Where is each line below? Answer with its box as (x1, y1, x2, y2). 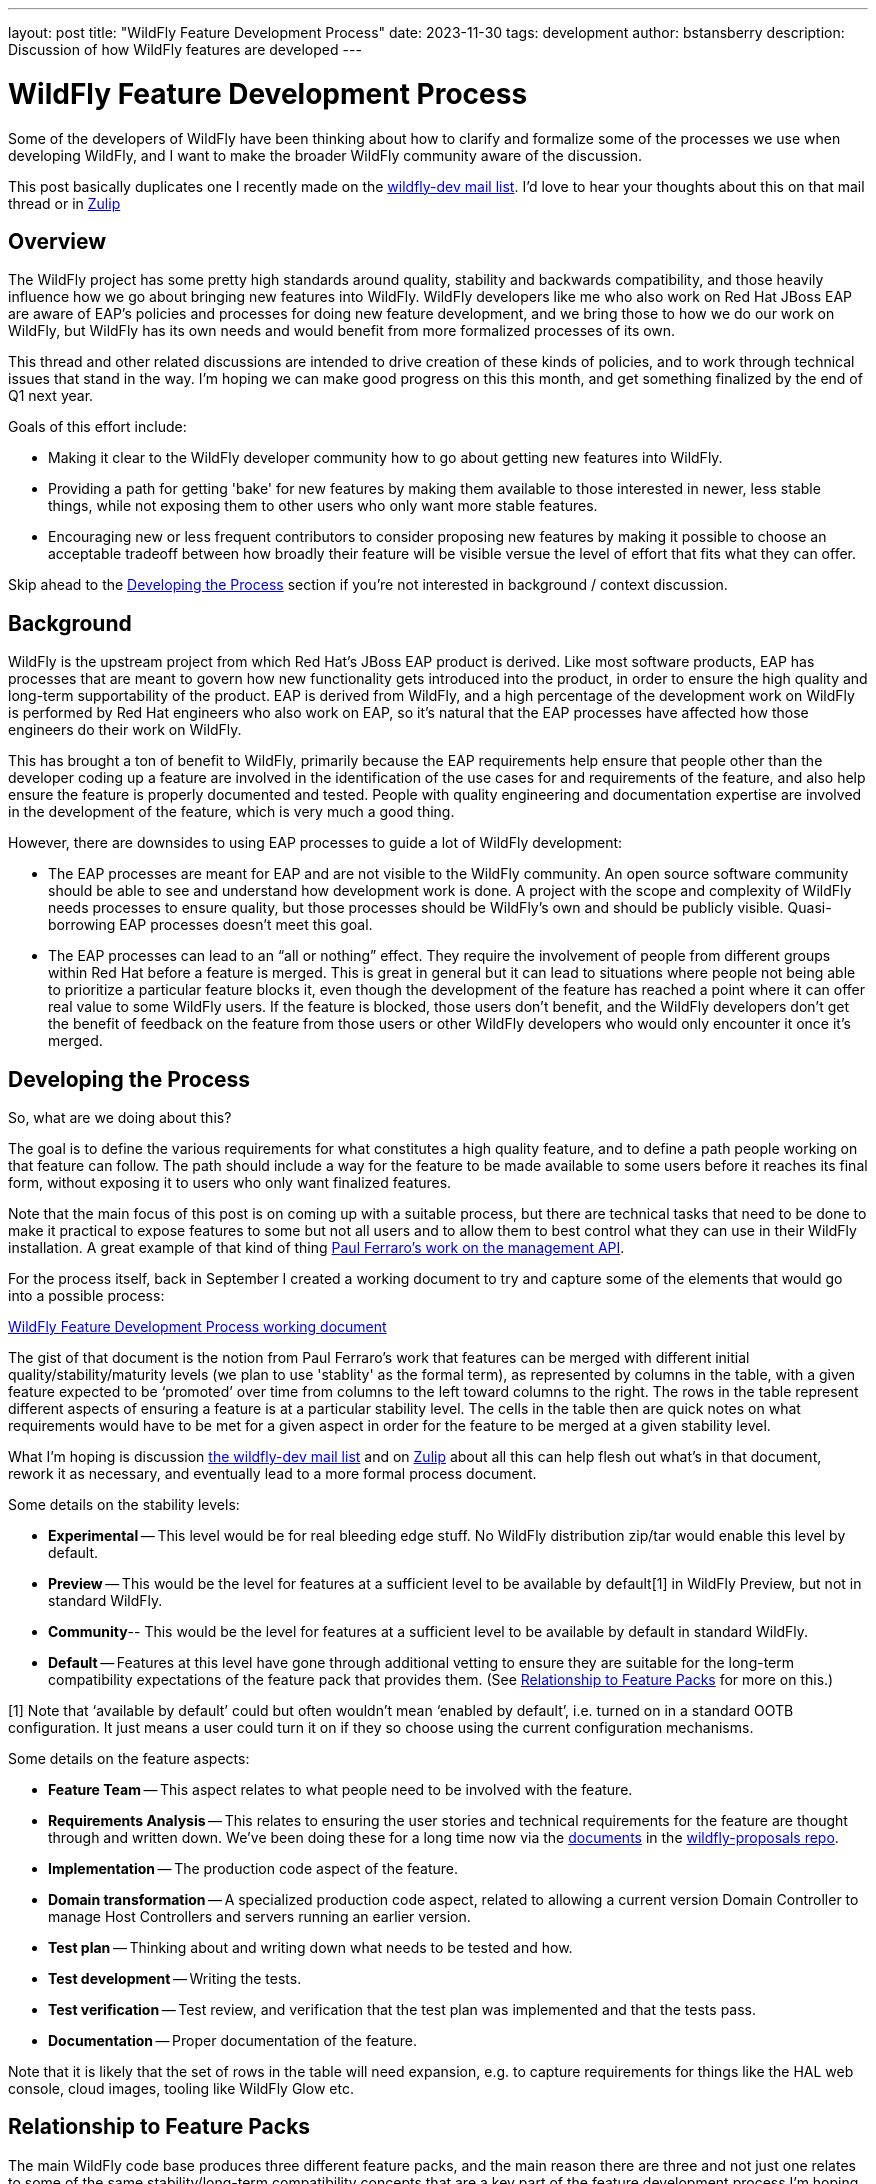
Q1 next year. (8, 387, 94, 405)
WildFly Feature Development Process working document (8, 1318, 387, 1336)
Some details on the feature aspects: (8, 1750, 250, 1768)
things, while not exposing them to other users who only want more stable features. (48, 497, 598, 515)
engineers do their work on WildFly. (8, 721, 242, 739)
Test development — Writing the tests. (48, 1970, 302, 1988)
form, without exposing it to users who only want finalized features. (8, 1174, 452, 1192)
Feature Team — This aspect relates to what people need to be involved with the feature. (48, 1781, 633, 1799)
